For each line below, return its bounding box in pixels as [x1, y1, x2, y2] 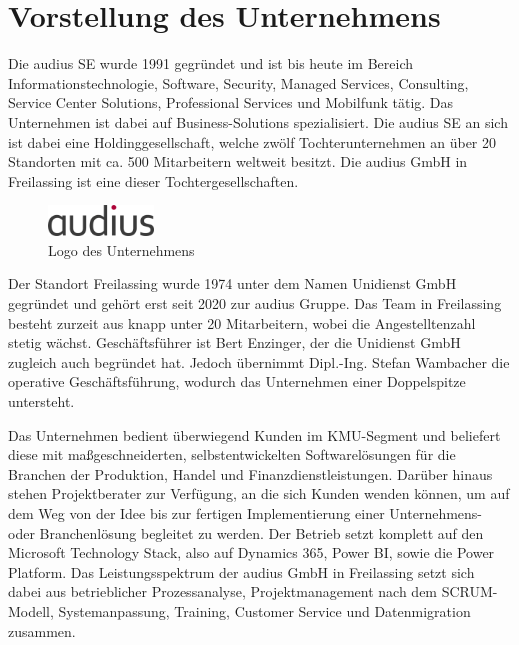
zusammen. [8, 620, 76, 641]
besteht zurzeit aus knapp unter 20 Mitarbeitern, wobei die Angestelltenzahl [8, 312, 476, 333]
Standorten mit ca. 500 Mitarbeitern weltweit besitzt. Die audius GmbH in [8, 151, 468, 172]
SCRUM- [441, 581, 498, 602]
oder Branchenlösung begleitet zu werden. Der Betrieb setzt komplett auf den [8, 522, 484, 543]
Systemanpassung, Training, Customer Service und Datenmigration [58, 600, 471, 621]
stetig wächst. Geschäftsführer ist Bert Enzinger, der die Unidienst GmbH [8, 332, 461, 353]
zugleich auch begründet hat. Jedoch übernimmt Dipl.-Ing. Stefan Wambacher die [8, 351, 510, 372]
